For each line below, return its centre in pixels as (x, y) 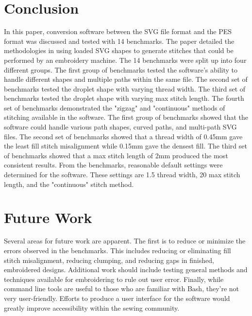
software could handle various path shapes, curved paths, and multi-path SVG (120, 127)
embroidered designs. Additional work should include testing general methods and (126, 270)
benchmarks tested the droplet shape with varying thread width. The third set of (125, 88)
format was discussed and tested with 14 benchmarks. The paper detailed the (119, 41)
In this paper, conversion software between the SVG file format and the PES (118, 31)
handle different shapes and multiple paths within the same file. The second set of (126, 79)
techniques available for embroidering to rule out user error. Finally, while (114, 279)
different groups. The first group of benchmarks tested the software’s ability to (121, 69)
